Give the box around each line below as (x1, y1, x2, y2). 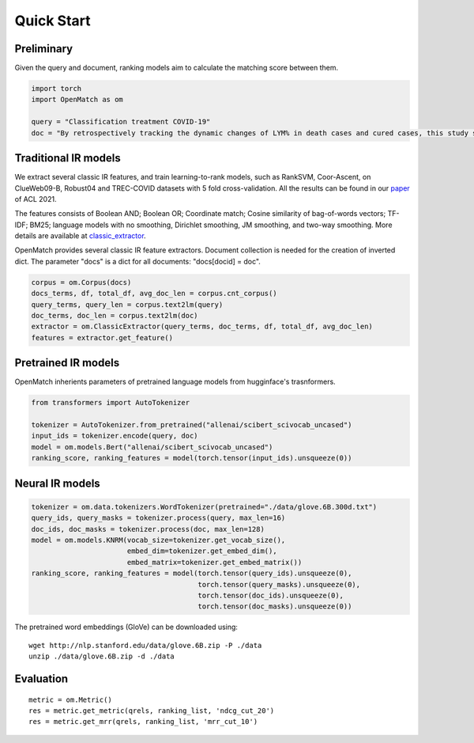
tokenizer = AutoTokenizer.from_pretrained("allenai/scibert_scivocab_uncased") (31, 420, 352, 430)
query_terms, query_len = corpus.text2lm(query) (31, 300, 224, 309)
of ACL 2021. (14, 194, 57, 203)
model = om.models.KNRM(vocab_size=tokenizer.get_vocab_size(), (31, 535, 286, 544)
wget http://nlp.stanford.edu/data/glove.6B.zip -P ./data (28, 641, 262, 650)
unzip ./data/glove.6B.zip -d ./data (28, 652, 175, 661)
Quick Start (14, 12, 91, 29)
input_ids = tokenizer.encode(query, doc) (31, 431, 198, 441)
